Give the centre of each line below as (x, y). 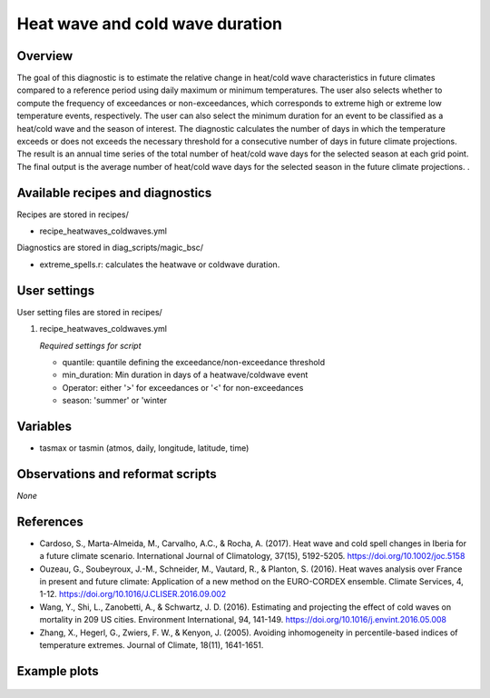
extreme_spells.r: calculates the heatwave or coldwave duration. (160, 264)
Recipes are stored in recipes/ (73, 214)
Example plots (58, 671)
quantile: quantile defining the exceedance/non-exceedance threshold (194, 362)
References (50, 521)
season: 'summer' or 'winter (115, 401)
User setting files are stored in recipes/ (89, 312)
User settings (56, 290)
